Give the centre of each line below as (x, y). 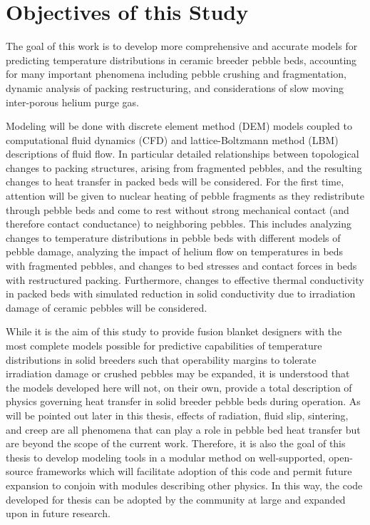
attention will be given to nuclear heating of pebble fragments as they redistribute (185, 196)
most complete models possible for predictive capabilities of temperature (164, 345)
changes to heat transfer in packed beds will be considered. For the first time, (175, 182)
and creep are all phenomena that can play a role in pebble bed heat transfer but (183, 429)
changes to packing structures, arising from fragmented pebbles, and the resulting (184, 167)
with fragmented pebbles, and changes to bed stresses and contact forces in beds (181, 266)
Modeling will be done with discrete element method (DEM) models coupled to (179, 126)
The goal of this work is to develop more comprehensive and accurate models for (182, 46)
